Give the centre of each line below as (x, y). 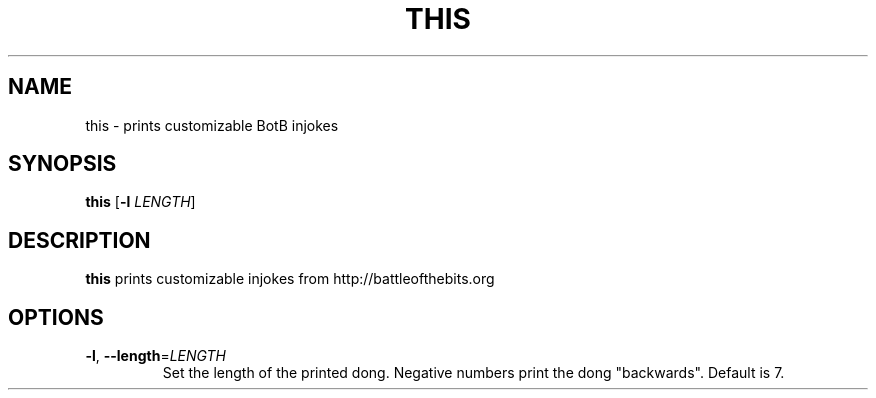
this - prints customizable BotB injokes (212, 125)
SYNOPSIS (62, 164)
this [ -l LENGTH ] (140, 202)
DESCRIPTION (79, 240)
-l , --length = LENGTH (156, 356)
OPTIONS (56, 317)
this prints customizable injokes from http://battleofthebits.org (290, 279)
